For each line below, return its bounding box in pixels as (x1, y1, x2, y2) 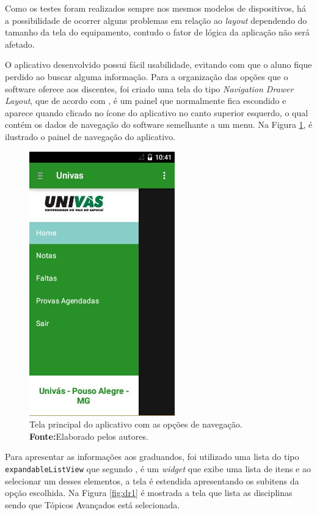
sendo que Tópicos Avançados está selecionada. (5, 498, 180, 511)
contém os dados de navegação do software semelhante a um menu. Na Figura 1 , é (5, 118, 313, 131)
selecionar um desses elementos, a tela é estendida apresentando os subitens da (5, 474, 299, 487)
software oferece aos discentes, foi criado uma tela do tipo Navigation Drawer (5, 82, 294, 95)
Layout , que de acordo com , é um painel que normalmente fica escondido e (5, 94, 286, 107)
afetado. (5, 37, 35, 50)
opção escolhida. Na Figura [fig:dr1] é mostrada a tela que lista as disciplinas (5, 486, 293, 499)
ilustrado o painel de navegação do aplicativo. (5, 130, 175, 143)
